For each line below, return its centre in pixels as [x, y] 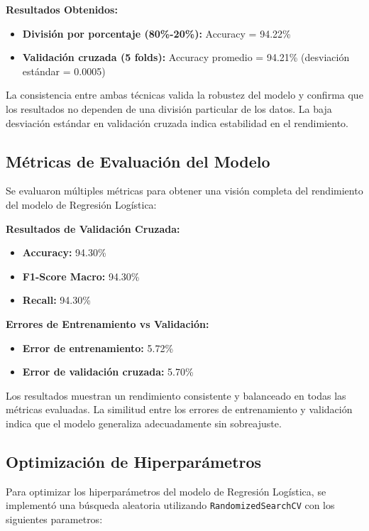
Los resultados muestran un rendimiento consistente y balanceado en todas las [176, 395]
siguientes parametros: [54, 519]
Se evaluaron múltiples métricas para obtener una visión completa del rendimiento [184, 191]
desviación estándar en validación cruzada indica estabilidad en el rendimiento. [177, 122]
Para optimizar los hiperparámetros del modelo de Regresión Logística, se [166, 491]
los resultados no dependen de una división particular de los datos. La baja [169, 108]
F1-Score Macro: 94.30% [81, 276]
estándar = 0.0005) [64, 71]
